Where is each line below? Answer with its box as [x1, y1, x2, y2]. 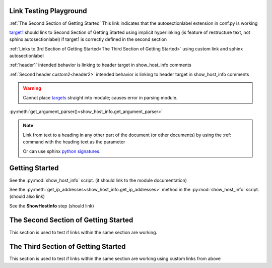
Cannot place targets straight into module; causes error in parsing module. [23, 94, 178, 100]
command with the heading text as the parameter [23, 139, 125, 145]
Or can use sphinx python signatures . [23, 148, 101, 154]
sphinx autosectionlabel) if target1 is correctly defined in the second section [9, 36, 167, 42]
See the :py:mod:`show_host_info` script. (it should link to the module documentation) [9, 177, 187, 183]
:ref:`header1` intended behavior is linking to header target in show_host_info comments [9, 62, 191, 68]
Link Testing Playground [9, 7, 88, 15]
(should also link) [9, 193, 45, 199]
